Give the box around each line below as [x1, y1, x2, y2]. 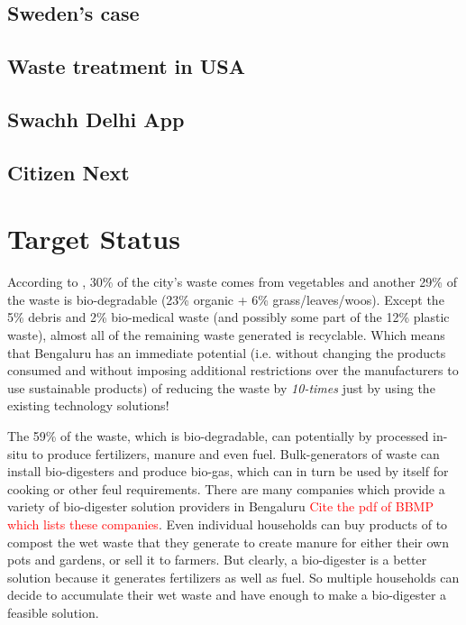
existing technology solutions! [7, 396, 169, 415]
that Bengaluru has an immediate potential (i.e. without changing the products [7, 343, 446, 362]
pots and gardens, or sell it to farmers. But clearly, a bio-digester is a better [7, 550, 427, 569]
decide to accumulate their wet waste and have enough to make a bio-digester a [7, 585, 447, 604]
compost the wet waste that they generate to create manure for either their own [7, 532, 449, 551]
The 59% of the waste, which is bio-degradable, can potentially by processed [7, 427, 429, 445]
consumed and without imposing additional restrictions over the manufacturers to [7, 361, 459, 380]
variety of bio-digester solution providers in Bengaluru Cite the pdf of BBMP [7, 497, 434, 516]
